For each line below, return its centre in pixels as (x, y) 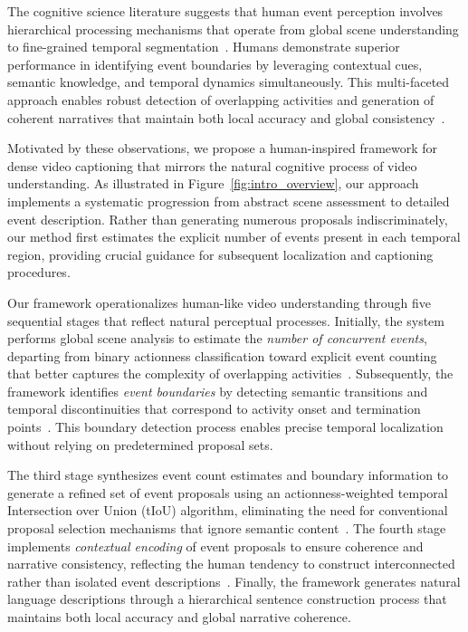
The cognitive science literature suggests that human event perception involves (225, 11)
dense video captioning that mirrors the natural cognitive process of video (212, 165)
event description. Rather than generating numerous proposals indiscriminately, (228, 219)
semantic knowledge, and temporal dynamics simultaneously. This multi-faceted (229, 82)
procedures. (39, 272)
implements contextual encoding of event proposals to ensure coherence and (215, 546)
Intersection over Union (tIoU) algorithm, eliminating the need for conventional (228, 510)
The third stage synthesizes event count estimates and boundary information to (228, 475)
